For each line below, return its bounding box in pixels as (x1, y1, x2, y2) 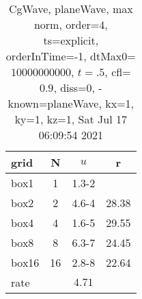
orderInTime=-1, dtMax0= (5, 48, 136, 64)
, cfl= (104, 64, 131, 80)
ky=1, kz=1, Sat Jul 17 (14, 111, 127, 127)
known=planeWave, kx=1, (8, 95, 134, 111)
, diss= (53, 80, 87, 95)
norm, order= (33, 16, 100, 32)
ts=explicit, (43, 32, 99, 48)
